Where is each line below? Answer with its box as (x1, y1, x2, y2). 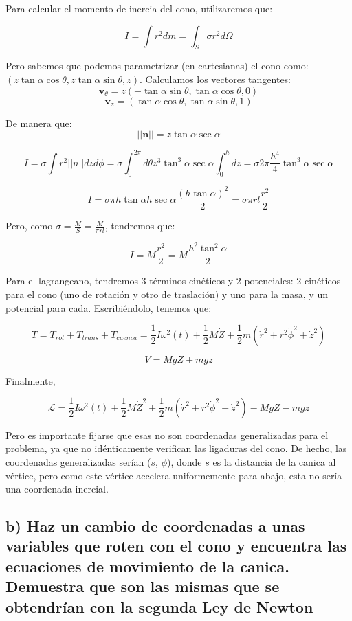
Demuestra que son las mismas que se (5, 576, 280, 597)
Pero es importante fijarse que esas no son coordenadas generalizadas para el (5, 427, 329, 442)
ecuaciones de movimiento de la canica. (5, 555, 289, 576)
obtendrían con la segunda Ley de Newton (5, 596, 313, 617)
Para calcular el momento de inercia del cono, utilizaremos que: (5, 1, 273, 15)
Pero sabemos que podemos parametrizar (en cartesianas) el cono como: (5, 58, 309, 73)
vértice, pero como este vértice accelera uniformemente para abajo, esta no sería (5, 468, 342, 482)
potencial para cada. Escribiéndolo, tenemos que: (5, 300, 212, 315)
